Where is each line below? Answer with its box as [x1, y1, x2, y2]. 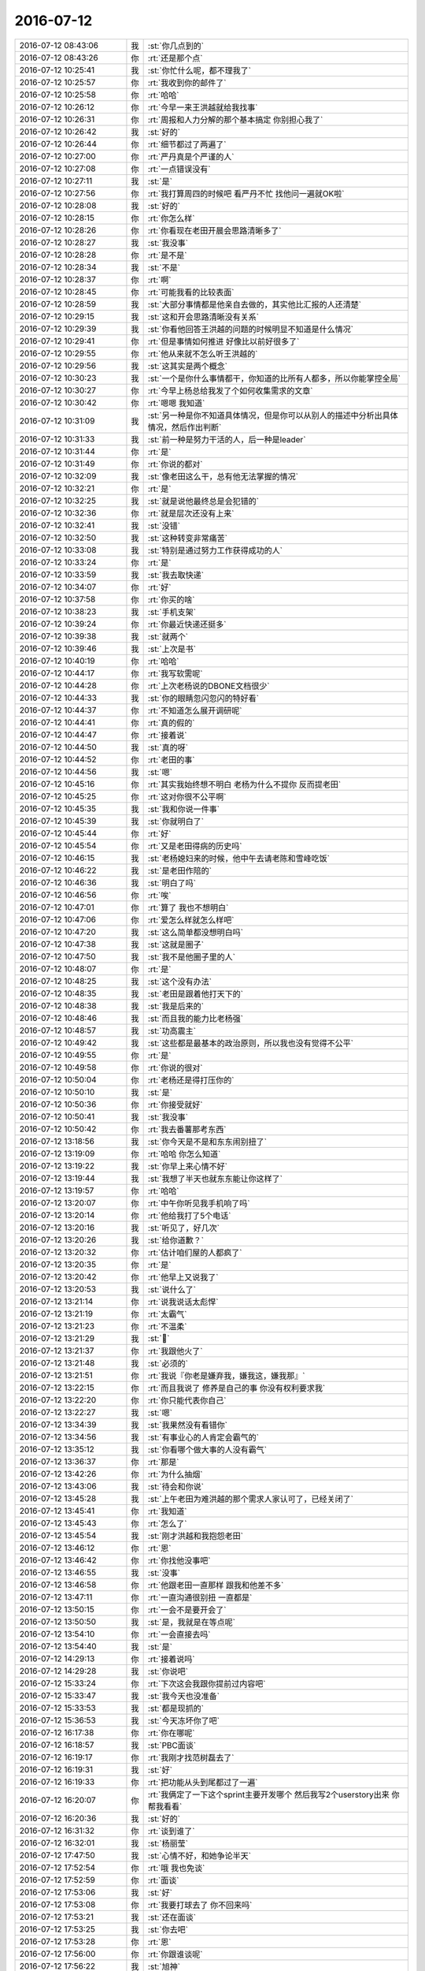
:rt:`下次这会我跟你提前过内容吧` [147, 1678, 266, 1689]
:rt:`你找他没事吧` [147, 1555, 211, 1566]
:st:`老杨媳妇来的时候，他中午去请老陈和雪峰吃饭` [147, 852, 331, 863]
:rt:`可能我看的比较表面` [147, 286, 235, 297]
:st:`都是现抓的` [147, 1703, 205, 1714]
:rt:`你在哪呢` [147, 1727, 195, 1738]
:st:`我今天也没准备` [147, 1690, 220, 1701]
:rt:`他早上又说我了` [147, 1272, 219, 1283]
